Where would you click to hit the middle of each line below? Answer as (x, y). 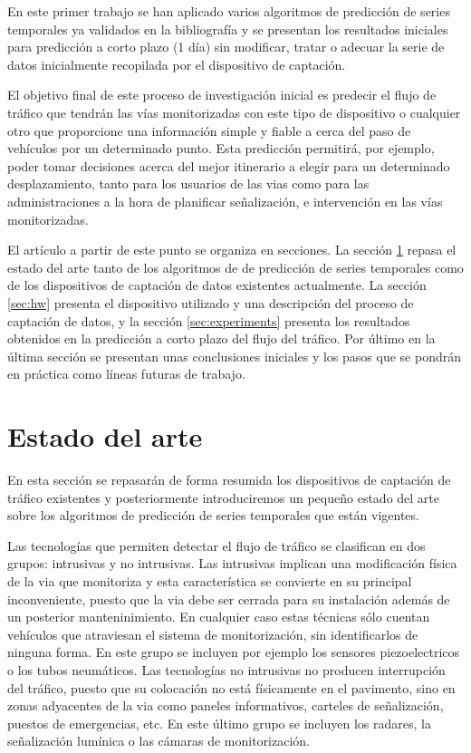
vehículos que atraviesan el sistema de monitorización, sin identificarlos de (213, 634)
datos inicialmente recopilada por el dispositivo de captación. (177, 64)
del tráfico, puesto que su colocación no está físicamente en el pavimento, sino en (231, 687)
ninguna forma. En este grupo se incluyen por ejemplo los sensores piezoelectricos (234, 652)
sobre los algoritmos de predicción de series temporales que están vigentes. (213, 515)
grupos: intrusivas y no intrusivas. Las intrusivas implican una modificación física (232, 563)
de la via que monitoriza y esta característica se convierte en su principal (210, 580)
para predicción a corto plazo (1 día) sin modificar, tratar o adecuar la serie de (226, 47)
